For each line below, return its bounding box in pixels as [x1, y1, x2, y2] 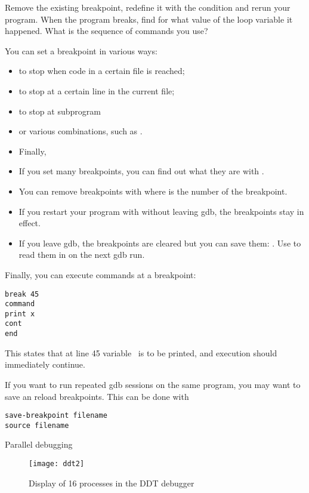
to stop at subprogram [18, 104, 101, 117]
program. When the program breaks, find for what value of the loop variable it [5, 13, 293, 25]
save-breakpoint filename [5, 411, 107, 420]
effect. [18, 217, 41, 229]
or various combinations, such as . [18, 125, 143, 137]
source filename [5, 421, 69, 430]
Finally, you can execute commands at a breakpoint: [5, 268, 196, 281]
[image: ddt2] [29, 460, 85, 469]
